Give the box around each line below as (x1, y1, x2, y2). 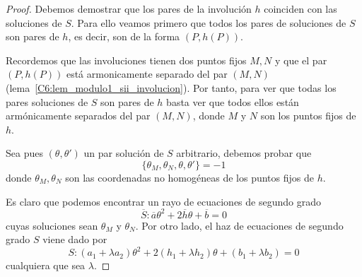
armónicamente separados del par (6, 108, 151, 123)
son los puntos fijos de (260, 108, 356, 123)
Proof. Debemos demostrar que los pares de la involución (6, 1, 252, 16)
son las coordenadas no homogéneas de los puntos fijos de (65, 170, 314, 184)
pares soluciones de (6, 94, 88, 109)
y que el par (274, 52, 327, 67)
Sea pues (6, 146, 43, 160)
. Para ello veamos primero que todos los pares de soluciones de (71, 15, 346, 30)
